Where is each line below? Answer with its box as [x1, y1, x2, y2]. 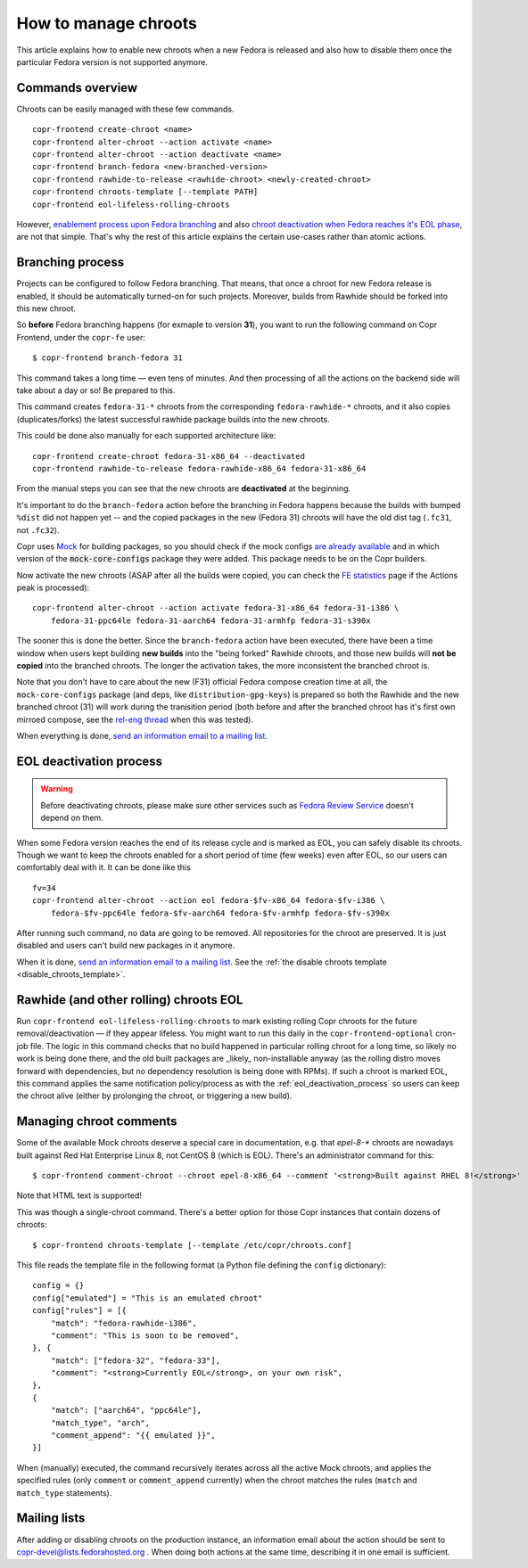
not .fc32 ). [16, 524, 60, 535]
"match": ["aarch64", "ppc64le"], [50, 1405, 202, 1416]
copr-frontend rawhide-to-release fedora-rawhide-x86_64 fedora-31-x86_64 [32, 464, 367, 473]
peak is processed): [16, 582, 89, 593]
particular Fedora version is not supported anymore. [16, 56, 209, 67]
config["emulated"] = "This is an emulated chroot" [32, 1293, 263, 1303]
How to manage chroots [16, 13, 198, 33]
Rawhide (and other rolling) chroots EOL [16, 992, 243, 1007]
